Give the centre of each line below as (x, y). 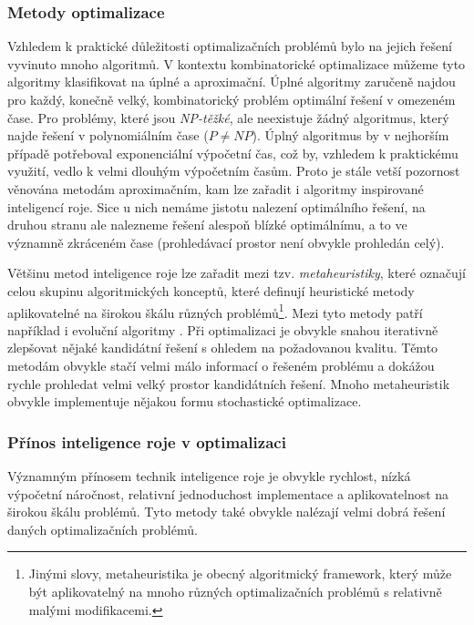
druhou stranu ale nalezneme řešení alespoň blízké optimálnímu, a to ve (207, 225)
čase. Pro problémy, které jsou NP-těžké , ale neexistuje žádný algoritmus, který (228, 117)
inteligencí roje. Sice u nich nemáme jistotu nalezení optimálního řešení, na (216, 206)
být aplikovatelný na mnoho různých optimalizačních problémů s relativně (235, 591)
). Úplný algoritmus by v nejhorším (350, 135)
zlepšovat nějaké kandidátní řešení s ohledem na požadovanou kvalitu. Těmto (223, 348)
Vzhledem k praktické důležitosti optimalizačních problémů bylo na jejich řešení (230, 46)
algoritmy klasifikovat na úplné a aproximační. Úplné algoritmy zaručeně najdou (232, 82)
